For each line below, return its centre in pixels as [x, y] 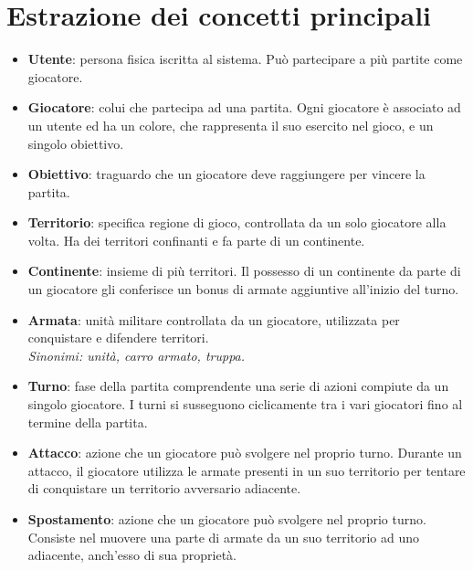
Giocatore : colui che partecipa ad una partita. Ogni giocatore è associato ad [244, 107]
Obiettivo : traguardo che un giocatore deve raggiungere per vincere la [226, 174]
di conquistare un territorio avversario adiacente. [164, 488]
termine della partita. [88, 422]
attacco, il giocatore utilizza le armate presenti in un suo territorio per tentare [247, 470]
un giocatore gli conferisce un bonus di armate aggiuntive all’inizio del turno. [243, 289]
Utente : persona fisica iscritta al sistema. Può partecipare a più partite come [245, 59]
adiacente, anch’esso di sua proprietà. [132, 555]
